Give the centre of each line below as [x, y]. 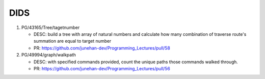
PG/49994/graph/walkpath [49, 55]
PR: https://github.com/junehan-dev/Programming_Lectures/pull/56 [102, 68]
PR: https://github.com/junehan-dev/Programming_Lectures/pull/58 [102, 48]
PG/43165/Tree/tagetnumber [51, 27]
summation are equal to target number [72, 41]
